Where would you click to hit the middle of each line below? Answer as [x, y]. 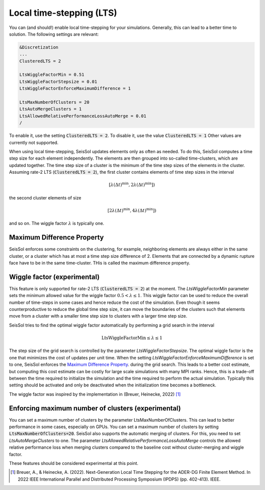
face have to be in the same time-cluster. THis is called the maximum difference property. [100, 263]
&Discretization [39, 47]
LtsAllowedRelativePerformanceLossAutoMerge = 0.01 [83, 116]
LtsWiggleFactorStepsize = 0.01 [58, 82]
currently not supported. [34, 142]
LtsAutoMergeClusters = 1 [51, 109]
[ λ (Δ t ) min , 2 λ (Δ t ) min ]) [132, 184]
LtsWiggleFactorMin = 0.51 [52, 75]
